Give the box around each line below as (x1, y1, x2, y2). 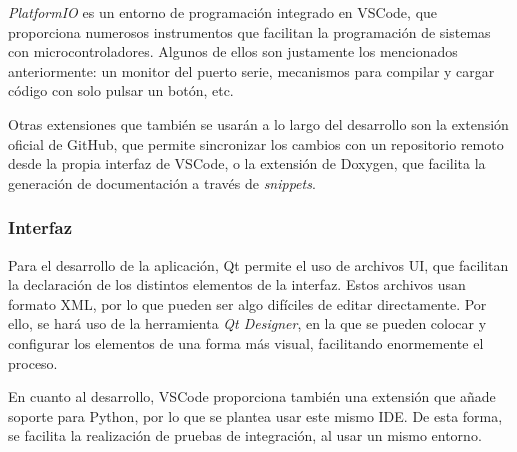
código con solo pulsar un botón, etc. (8, 80, 234, 101)
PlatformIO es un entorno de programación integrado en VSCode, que (8, 2, 438, 22)
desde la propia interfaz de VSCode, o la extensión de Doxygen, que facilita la (8, 153, 486, 174)
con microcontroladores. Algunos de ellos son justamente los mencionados (8, 41, 458, 62)
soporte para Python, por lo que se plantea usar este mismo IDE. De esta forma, (8, 405, 503, 426)
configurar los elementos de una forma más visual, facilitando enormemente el (8, 332, 484, 353)
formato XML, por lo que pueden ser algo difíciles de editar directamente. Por (8, 293, 487, 314)
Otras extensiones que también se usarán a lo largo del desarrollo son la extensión (8, 113, 509, 134)
